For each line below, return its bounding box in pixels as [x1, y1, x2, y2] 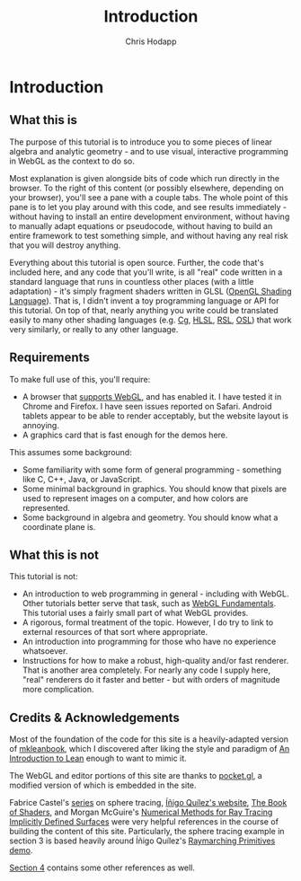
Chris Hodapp [125, 36, 177, 47]
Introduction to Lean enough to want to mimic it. [9, 753, 187, 764]
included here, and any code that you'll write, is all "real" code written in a [9, 267, 283, 278]
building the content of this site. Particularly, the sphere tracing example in [9, 826, 285, 837]
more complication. [22, 684, 94, 695]
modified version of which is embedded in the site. [9, 780, 197, 791]
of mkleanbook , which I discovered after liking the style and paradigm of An [9, 744, 290, 754]
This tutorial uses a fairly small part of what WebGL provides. [22, 608, 249, 619]
